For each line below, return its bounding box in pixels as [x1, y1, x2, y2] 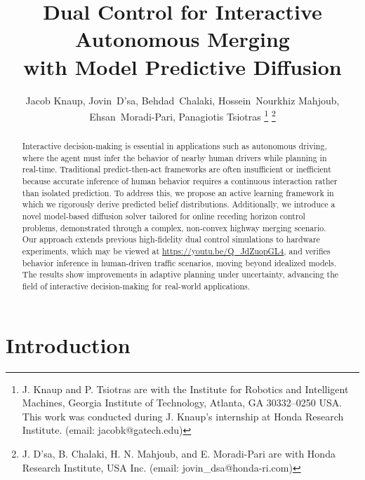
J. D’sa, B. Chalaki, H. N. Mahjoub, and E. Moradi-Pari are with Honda [22, 446, 336, 460]
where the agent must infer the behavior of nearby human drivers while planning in [22, 151, 327, 163]
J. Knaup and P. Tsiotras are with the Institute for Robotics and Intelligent [22, 381, 349, 396]
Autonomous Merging [75, 25, 290, 53]
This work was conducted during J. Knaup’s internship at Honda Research [22, 409, 344, 423]
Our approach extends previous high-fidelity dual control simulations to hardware [22, 233, 320, 245]
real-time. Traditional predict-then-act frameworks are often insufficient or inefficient [22, 163, 331, 175]
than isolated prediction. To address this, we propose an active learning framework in [22, 186, 334, 198]
